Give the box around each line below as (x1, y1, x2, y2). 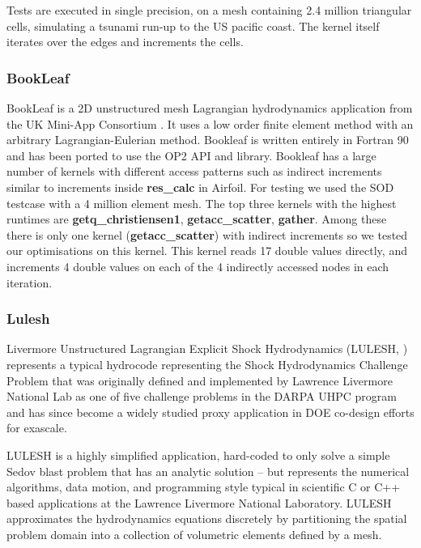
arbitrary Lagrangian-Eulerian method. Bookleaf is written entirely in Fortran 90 (6, 131, 409, 148)
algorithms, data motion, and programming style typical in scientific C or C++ (6, 478, 401, 495)
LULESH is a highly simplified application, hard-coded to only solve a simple (6, 446, 390, 463)
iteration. (6, 274, 53, 291)
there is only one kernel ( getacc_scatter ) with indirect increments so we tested (6, 226, 408, 243)
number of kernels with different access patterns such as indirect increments (6, 163, 382, 180)
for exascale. (6, 419, 67, 436)
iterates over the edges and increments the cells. (6, 33, 244, 50)
